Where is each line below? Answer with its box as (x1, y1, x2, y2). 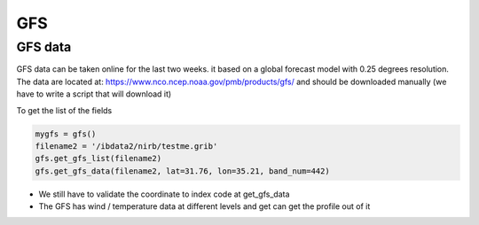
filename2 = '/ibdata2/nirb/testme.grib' (35, 141, 218, 151)
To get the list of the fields (16, 105, 113, 115)
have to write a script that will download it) (16, 89, 172, 99)
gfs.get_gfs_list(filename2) (35, 153, 162, 164)
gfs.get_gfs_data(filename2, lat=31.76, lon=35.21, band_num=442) (35, 166, 330, 176)
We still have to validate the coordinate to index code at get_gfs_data (38, 189, 290, 199)
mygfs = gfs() (35, 128, 97, 139)
